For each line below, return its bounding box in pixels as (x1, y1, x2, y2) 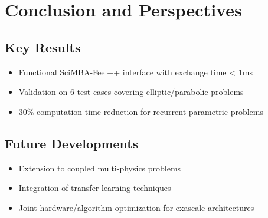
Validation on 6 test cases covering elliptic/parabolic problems (18, 85, 244, 98)
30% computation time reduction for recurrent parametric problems (18, 105, 263, 117)
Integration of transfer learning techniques (18, 181, 171, 194)
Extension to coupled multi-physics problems (18, 161, 181, 174)
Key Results (5, 38, 81, 56)
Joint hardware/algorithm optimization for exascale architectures (18, 201, 254, 213)
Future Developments (5, 134, 139, 152)
